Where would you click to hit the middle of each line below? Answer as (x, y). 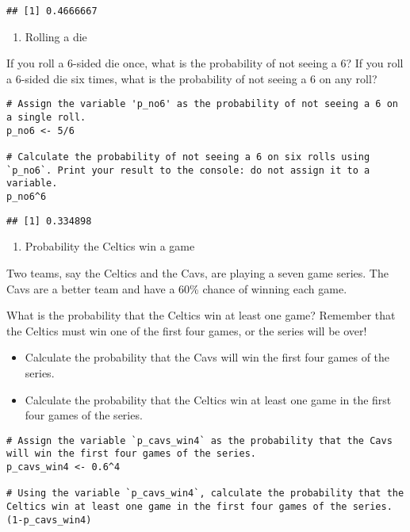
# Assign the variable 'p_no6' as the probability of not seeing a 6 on (202, 104)
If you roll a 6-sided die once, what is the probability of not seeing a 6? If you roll (205, 63)
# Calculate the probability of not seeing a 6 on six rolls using (188, 157)
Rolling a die (56, 36)
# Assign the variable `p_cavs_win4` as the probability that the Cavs (199, 440)
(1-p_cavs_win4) (49, 520)
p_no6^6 (27, 197)
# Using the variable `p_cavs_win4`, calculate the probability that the (205, 494)
